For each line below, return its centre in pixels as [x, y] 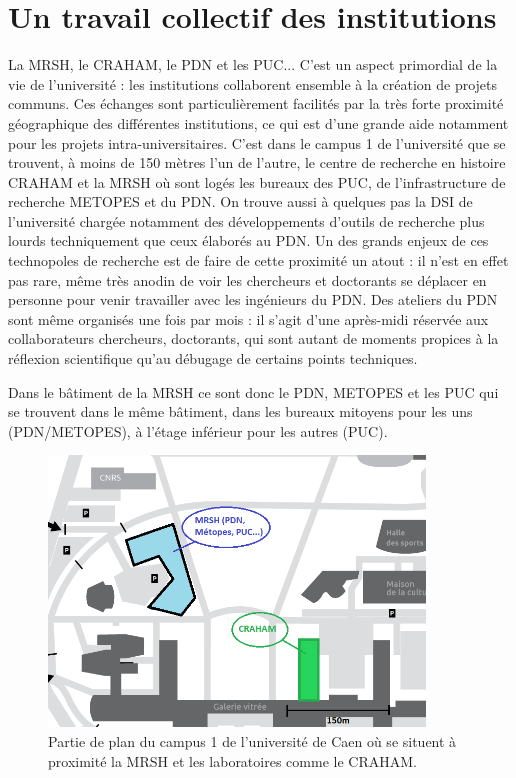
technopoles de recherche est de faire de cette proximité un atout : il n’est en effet [258, 260]
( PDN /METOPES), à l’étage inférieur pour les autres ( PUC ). [198, 430]
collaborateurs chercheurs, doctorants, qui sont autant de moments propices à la [253, 338]
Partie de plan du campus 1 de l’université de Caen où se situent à [252, 740]
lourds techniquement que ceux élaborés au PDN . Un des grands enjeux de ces [248, 240]
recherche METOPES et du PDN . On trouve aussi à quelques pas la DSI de [240, 201]
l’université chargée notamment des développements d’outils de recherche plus [246, 220]
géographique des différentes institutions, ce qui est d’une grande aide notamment [258, 122]
